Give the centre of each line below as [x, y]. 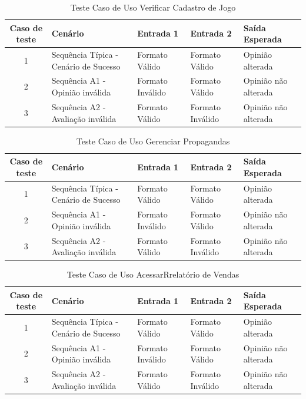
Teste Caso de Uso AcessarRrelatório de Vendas [153, 274]
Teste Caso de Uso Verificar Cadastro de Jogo [153, 7]
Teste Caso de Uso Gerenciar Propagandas [153, 141]
